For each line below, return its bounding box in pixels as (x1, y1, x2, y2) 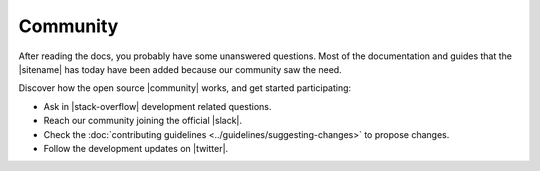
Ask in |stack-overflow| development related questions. (43, 100, 272, 112)
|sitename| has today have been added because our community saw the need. (18, 63, 342, 75)
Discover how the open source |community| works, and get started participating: (18, 82, 352, 94)
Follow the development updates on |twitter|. (43, 142, 229, 154)
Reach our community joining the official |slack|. (43, 115, 243, 127)
